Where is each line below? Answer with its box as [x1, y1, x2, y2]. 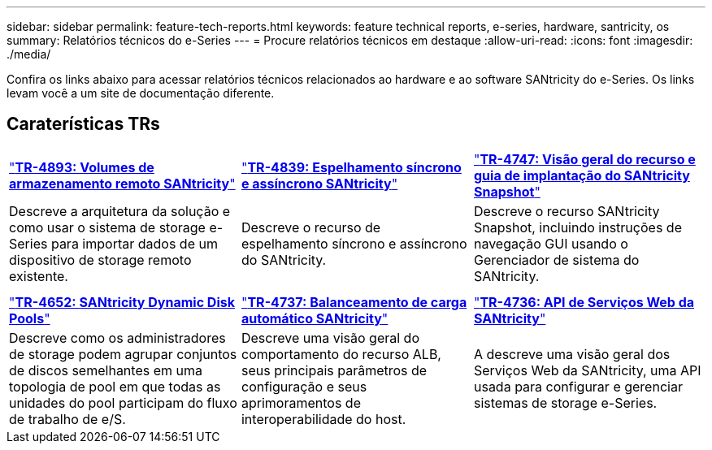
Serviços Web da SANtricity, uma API [473, 361, 701, 379]
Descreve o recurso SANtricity [473, 202, 660, 219]
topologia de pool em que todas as [9, 378, 221, 395]
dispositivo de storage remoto [9, 251, 192, 268]
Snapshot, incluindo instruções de [473, 219, 682, 236]
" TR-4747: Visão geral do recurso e [473, 150, 696, 167]
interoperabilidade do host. [241, 410, 406, 427]
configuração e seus [241, 378, 367, 395]
